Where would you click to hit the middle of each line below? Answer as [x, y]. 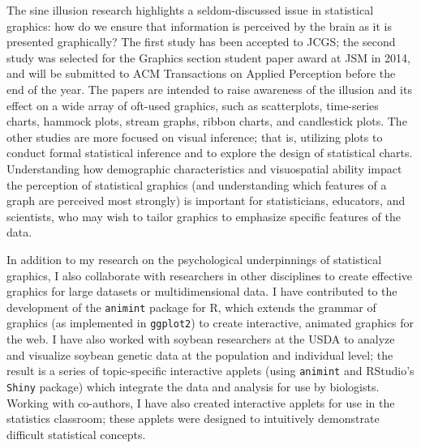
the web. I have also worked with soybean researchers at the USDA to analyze [201, 339]
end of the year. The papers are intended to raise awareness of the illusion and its [209, 89]
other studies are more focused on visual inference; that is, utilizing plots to [195, 137]
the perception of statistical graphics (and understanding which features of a [197, 184]
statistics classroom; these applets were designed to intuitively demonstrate [193, 418]
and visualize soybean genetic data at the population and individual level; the [200, 354]
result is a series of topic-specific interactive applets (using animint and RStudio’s [210, 371]
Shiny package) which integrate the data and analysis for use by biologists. [193, 386]
